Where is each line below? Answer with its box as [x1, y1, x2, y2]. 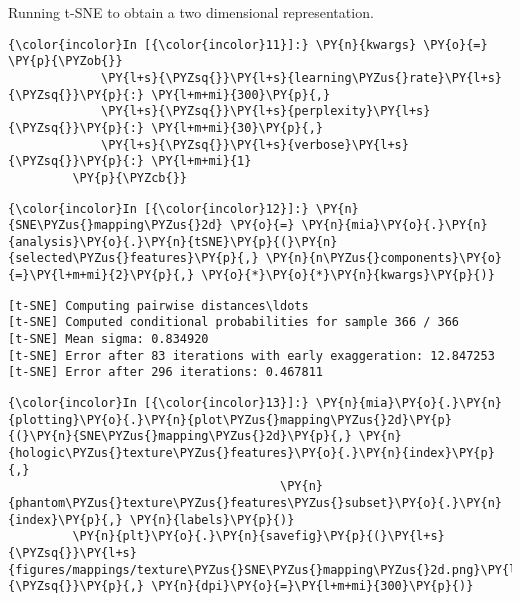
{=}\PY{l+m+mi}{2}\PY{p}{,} [8, 268, 195, 283]
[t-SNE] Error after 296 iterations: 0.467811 [8, 365, 323, 380]
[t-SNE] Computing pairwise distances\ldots [8, 298, 309, 313]
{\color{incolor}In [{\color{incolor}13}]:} [8, 396, 309, 411]
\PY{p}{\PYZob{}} [8, 54, 123, 69]
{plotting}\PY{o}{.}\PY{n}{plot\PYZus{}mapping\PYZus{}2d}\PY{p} [8, 412, 452, 427]
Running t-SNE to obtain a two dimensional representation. [8, 2, 374, 22]
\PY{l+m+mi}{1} [151, 154, 252, 169]
